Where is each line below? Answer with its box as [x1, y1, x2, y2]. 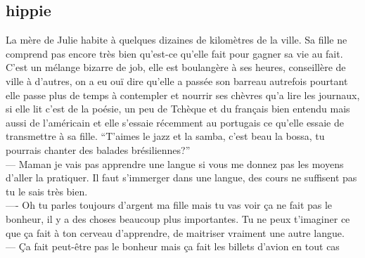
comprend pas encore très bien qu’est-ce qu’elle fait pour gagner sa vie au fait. [6, 46, 343, 60]
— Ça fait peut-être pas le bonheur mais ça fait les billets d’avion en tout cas [6, 239, 340, 254]
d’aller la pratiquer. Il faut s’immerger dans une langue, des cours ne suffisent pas [6, 170, 357, 185]
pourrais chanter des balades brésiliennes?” [6, 142, 191, 157]
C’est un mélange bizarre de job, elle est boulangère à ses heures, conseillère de [6, 60, 346, 75]
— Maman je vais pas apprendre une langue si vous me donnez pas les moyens [6, 156, 344, 171]
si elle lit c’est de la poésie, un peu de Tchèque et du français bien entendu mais [6, 101, 350, 116]
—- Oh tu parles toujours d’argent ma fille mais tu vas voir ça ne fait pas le [6, 198, 333, 212]
